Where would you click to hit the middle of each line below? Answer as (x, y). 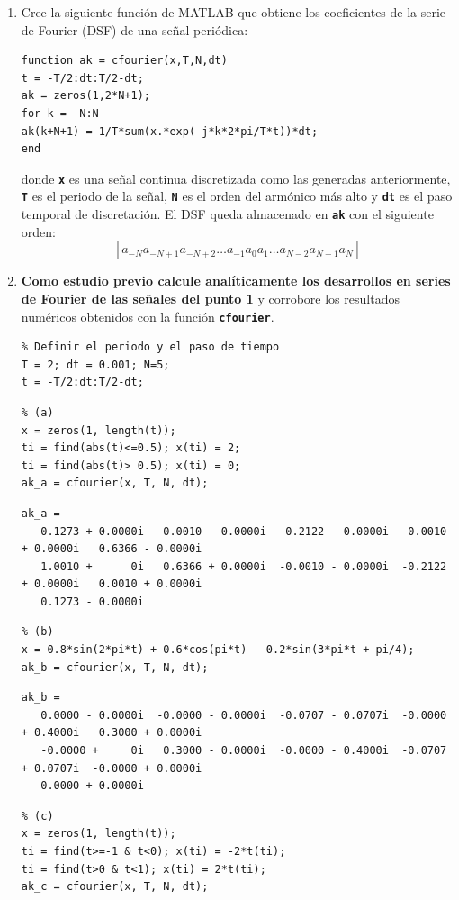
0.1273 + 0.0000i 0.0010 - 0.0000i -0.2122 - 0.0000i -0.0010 (244, 531)
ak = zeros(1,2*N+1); (85, 96)
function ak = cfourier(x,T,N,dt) (124, 61)
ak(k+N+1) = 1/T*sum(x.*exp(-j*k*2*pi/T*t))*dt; (170, 131)
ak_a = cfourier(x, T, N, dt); (115, 483)
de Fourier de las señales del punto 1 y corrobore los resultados (210, 298)
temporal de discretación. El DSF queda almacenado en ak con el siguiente (227, 214)
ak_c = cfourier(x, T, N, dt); (115, 887)
